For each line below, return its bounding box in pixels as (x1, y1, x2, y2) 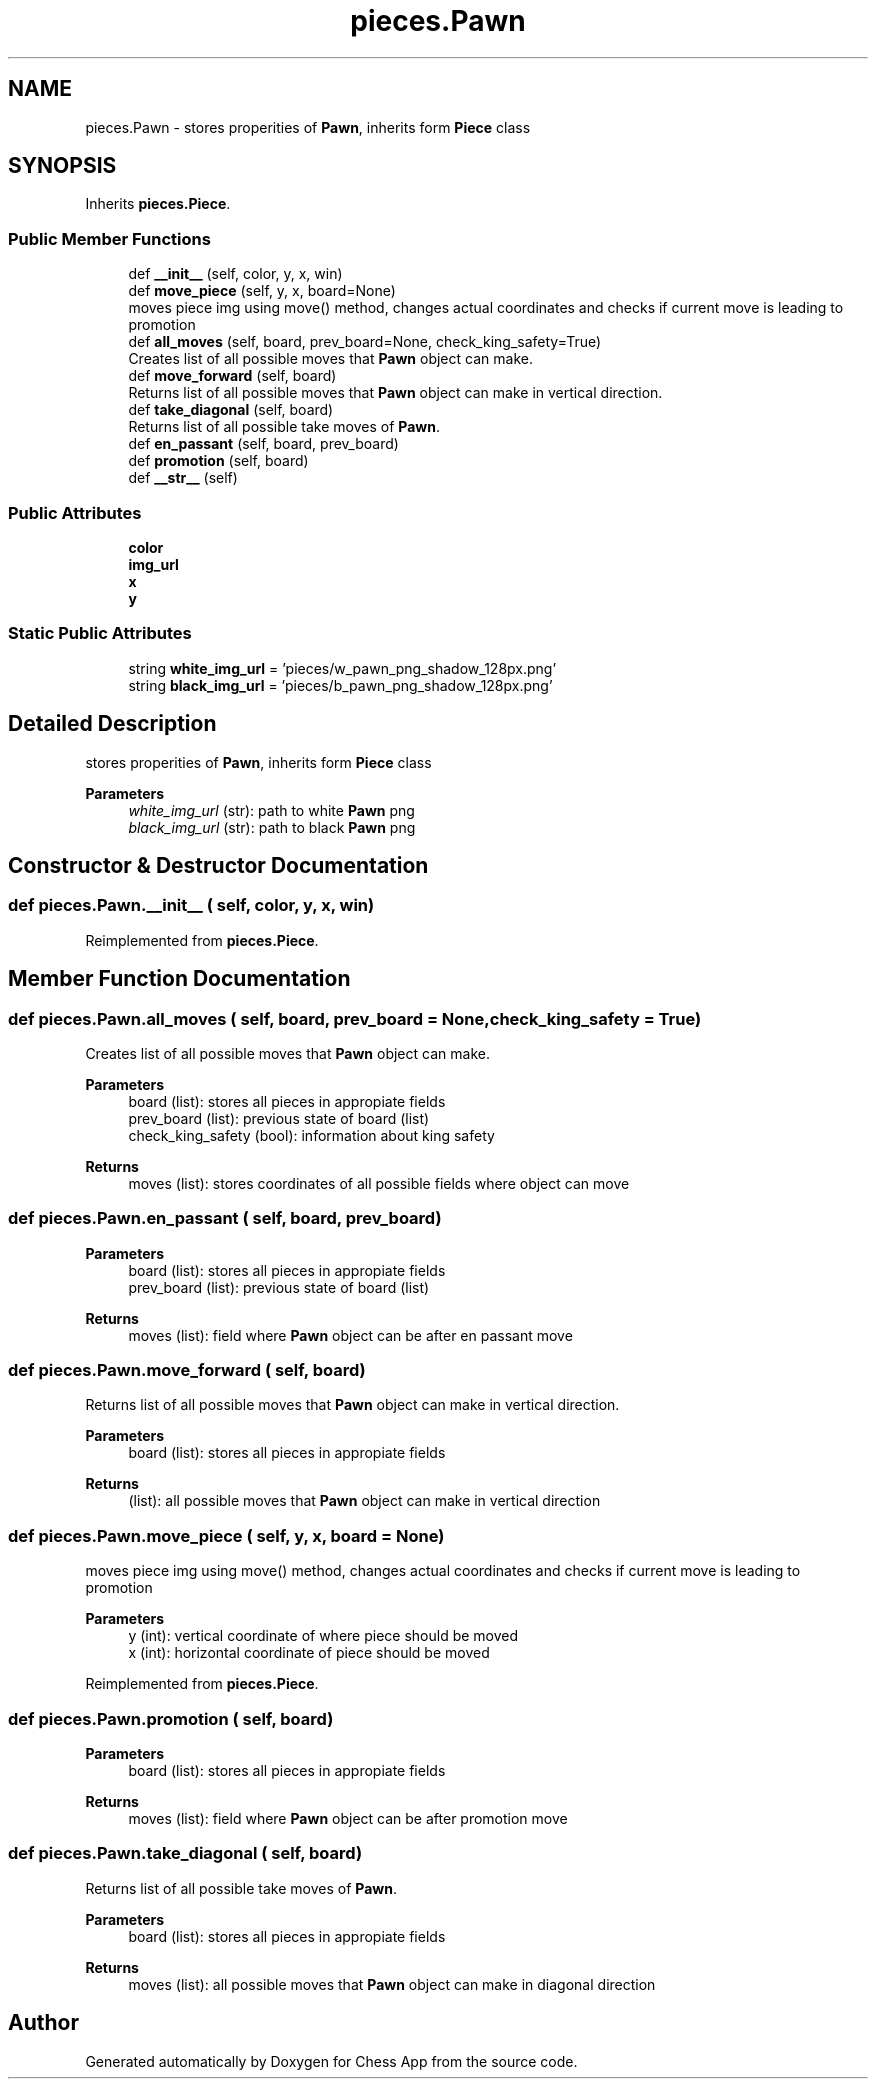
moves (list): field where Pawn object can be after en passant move (128, 1326, 573, 1344)
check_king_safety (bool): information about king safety (128, 1126, 495, 1144)
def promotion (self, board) (128, 452, 309, 470)
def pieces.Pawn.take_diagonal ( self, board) (8, 1843, 363, 1864)
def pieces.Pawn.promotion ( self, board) (8, 1708, 334, 1729)
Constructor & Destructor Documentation (8, 852, 429, 878)
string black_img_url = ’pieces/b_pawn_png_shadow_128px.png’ (128, 676, 553, 694)
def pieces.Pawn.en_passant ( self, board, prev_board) (8, 1208, 442, 1229)
